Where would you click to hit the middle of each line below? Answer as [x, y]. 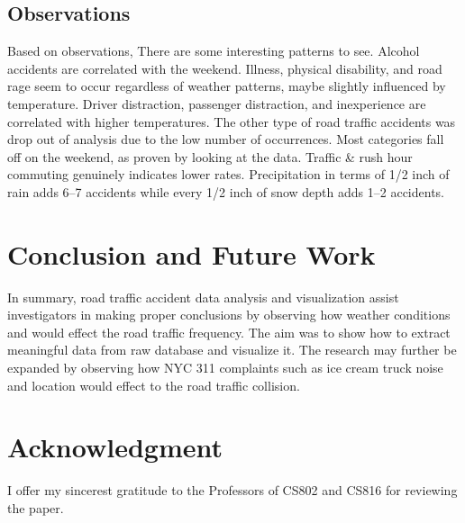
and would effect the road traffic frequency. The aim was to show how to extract [229, 332]
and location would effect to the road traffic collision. [154, 385]
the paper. [36, 507]
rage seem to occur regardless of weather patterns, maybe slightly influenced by [227, 86]
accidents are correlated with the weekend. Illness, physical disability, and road [225, 68]
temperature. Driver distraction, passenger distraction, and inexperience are [217, 103]
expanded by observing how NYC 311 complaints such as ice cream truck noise [225, 368]
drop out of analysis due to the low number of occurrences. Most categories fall [226, 139]
